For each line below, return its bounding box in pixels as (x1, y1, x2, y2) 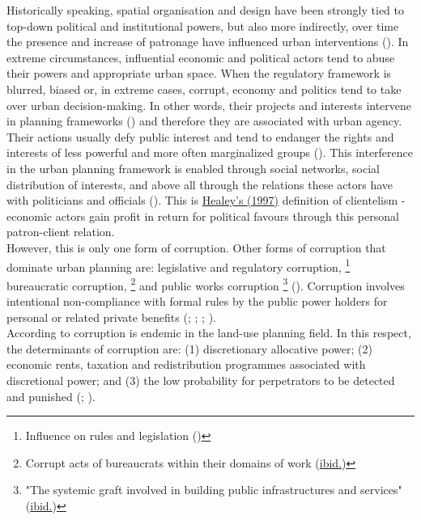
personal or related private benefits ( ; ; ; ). (6, 308, 216, 325)
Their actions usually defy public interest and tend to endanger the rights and (6, 128, 394, 145)
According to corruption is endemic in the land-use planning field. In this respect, (6, 324, 411, 341)
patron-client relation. (6, 223, 115, 240)
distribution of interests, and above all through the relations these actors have (6, 175, 393, 192)
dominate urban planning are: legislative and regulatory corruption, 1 (6, 256, 351, 275)
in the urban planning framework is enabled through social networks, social (6, 159, 380, 176)
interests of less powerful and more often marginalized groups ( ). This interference (6, 144, 414, 161)
